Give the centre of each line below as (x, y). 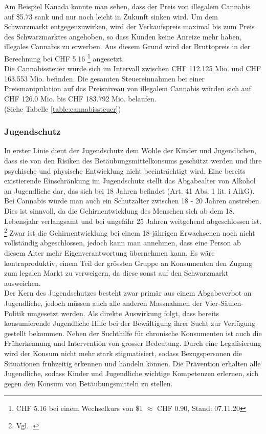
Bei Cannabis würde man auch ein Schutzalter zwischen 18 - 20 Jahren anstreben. (133, 201)
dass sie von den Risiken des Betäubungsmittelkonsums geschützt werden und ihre (133, 160)
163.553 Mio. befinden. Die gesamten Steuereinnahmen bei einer (104, 78)
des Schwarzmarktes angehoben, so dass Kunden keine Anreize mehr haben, (123, 36)
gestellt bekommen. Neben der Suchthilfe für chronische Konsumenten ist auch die (133, 333)
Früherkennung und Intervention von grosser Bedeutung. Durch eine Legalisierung (133, 343)
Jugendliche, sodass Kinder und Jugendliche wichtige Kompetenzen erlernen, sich (131, 373)
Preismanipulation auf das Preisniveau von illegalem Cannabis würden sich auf (128, 88)
